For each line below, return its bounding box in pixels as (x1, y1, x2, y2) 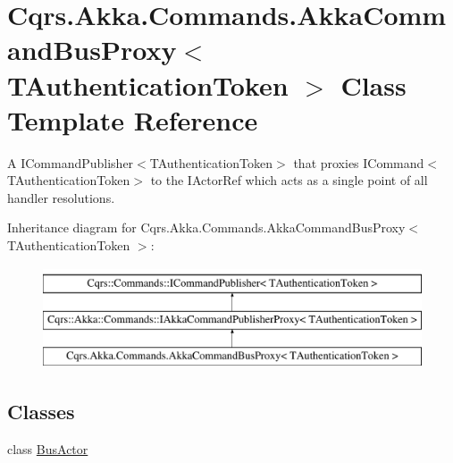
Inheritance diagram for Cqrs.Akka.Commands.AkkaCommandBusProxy (7, 218, 406, 237)
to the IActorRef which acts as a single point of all (150, 171, 428, 189)
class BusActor (7, 439, 88, 458)
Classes (7, 398, 75, 425)
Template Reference (7, 101, 258, 138)
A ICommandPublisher (7, 153, 134, 172)
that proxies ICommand (293, 153, 424, 172)
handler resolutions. (7, 188, 115, 206)
